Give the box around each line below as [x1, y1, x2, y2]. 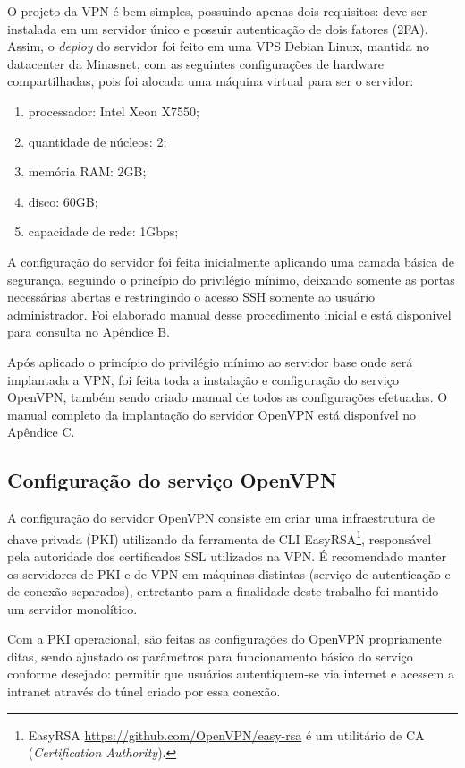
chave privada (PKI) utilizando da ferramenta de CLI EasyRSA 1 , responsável [7, 526, 432, 548]
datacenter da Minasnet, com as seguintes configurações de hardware [7, 54, 384, 73]
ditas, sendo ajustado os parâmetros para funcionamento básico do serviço [7, 646, 413, 665]
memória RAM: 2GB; [28, 162, 147, 181]
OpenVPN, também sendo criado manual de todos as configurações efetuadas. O [7, 388, 448, 406]
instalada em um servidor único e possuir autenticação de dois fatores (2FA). [7, 19, 428, 38]
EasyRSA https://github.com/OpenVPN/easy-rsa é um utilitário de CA [28, 725, 425, 744]
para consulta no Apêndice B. [7, 322, 170, 341]
